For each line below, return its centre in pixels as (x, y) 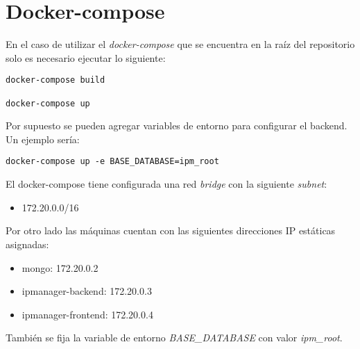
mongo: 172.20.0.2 (60, 267)
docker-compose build (55, 80)
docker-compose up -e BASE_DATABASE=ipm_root (112, 162)
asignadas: (27, 244)
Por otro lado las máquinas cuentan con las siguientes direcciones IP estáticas (171, 230)
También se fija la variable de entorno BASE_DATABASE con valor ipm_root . (174, 338)
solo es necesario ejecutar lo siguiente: (86, 57)
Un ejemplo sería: (43, 139)
